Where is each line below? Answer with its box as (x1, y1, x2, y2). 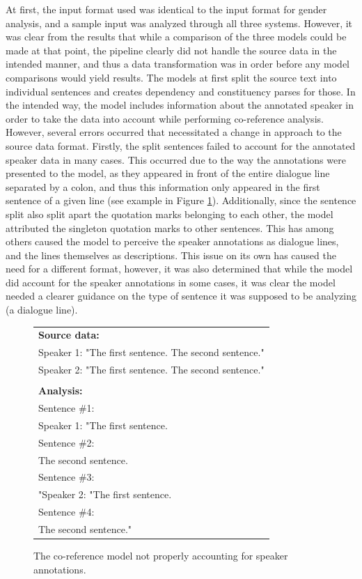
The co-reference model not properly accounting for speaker (33, 548, 288, 563)
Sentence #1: (38, 401, 95, 415)
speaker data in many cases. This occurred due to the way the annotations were (6, 152, 346, 167)
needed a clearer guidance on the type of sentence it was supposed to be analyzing (6, 288, 356, 303)
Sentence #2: (38, 435, 95, 449)
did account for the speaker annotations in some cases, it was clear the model (6, 275, 336, 289)
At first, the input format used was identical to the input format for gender (6, 2, 327, 16)
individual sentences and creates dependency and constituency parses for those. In (6, 84, 356, 98)
